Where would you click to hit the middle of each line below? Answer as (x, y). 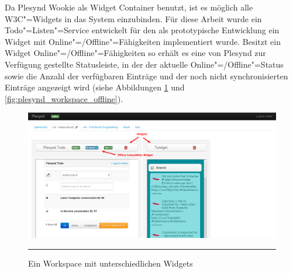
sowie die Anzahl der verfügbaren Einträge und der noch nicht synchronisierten (146, 76)
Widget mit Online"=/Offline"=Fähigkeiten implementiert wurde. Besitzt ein (143, 41)
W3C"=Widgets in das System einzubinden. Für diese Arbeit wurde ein (133, 18)
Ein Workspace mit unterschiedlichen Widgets (111, 263)
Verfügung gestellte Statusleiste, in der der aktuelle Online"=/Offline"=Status (144, 64)
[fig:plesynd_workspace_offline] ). (64, 98)
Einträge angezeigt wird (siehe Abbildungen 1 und (95, 87)
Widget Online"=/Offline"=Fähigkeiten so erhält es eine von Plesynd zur (135, 53)
